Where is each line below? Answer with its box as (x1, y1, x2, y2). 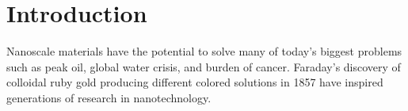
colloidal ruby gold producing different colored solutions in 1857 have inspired (6, 74, 383, 90)
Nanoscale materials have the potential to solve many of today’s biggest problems (6, 43, 402, 59)
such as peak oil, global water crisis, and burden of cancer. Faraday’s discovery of (6, 58, 401, 75)
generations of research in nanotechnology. (6, 89, 212, 105)
